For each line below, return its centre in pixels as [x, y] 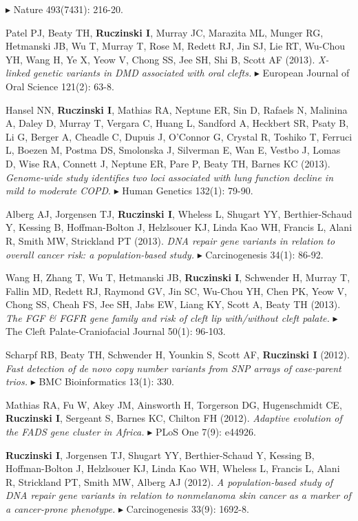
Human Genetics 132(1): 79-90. [188, 191]
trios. [17, 381]
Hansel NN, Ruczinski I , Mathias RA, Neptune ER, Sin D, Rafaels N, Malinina [177, 109]
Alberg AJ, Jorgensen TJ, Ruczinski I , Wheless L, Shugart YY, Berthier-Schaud [179, 213]
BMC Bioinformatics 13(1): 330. [106, 381]
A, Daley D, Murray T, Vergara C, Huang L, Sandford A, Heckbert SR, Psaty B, [177, 123]
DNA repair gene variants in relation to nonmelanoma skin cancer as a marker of [178, 495]
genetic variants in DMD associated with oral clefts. [143, 73]
